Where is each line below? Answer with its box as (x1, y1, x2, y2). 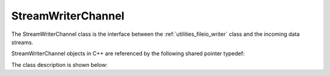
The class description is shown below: (11, 61, 108, 68)
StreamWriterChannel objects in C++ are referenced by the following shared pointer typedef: (11, 50, 245, 57)
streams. (11, 38, 34, 46)
